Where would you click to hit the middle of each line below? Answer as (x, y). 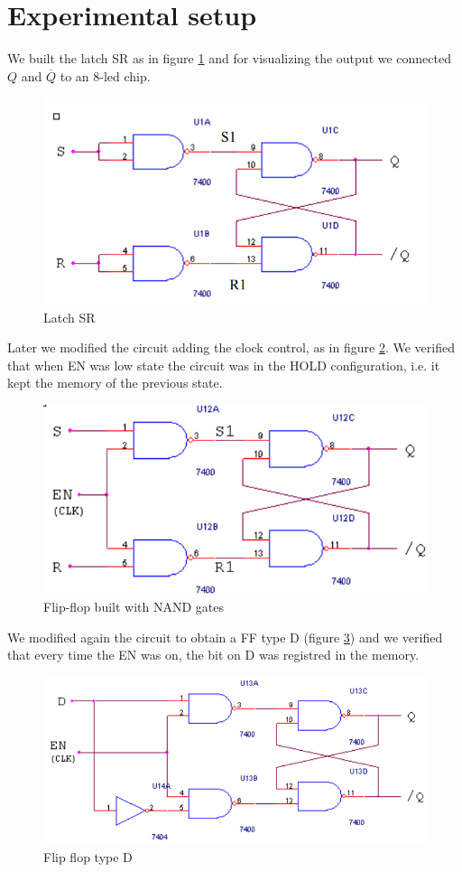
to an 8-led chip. (105, 75)
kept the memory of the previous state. (115, 383)
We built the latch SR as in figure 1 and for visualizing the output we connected (230, 58)
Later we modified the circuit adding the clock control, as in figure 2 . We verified (231, 347)
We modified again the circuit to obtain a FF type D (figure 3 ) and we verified (225, 637)
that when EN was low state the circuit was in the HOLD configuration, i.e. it (224, 365)
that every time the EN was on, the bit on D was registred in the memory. (213, 655)
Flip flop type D (88, 856)
